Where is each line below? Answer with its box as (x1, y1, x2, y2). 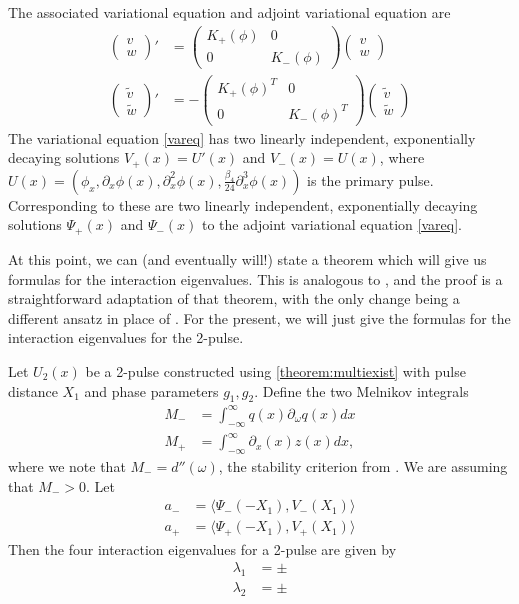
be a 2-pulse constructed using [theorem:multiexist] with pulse (85, 360, 466, 381)
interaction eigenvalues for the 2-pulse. (8, 327, 244, 348)
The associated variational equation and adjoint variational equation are (8, 2, 451, 22)
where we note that (8, 455, 126, 476)
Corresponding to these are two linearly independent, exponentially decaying (8, 194, 478, 215)
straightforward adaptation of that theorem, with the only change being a (8, 288, 460, 309)
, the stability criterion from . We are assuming (218, 455, 508, 476)
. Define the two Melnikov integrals (254, 380, 469, 401)
